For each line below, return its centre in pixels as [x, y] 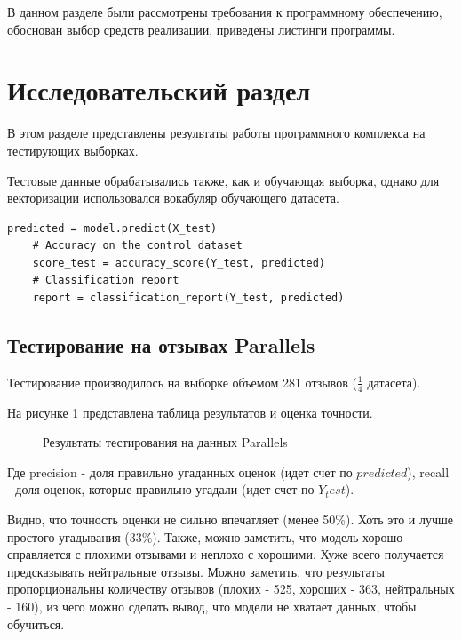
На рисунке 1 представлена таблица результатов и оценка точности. [190, 412]
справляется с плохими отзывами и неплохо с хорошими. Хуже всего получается [226, 554]
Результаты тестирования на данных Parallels [165, 442]
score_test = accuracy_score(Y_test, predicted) [179, 263]
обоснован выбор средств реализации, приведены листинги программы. [201, 29]
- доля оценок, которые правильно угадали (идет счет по [161, 489]
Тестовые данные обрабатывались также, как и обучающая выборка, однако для [223, 180]
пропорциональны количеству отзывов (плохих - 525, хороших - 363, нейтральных [231, 589]
